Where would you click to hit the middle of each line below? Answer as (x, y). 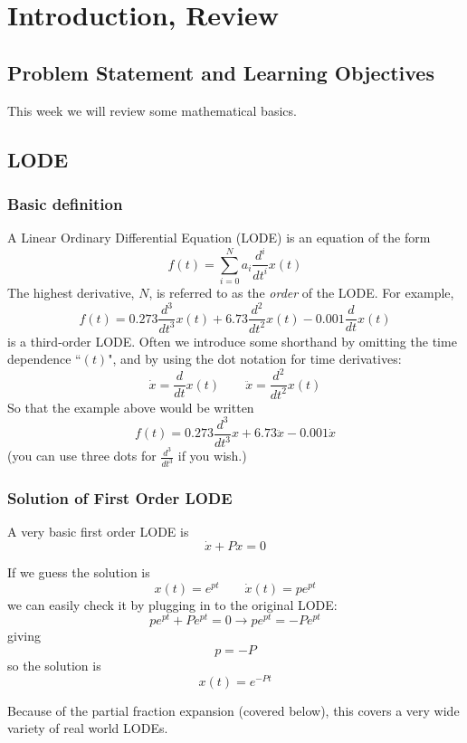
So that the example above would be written (131, 407)
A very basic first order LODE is (98, 532)
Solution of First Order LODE (120, 498)
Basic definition (65, 203)
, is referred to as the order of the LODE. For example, (301, 293)
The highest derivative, (71, 293)
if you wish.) (212, 456)
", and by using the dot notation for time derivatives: (255, 359)
